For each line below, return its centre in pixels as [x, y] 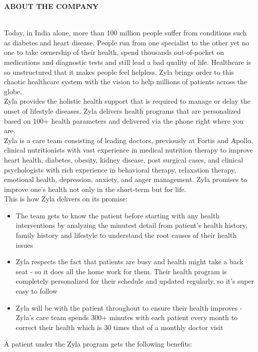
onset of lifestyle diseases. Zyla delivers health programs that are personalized [123, 110]
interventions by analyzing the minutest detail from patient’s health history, [131, 225]
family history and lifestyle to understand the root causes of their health [126, 235]
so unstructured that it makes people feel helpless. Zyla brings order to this [119, 72]
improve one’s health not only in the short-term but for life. [95, 189]
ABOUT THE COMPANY [52, 6]
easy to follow [37, 291]
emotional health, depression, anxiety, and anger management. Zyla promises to [126, 179]
